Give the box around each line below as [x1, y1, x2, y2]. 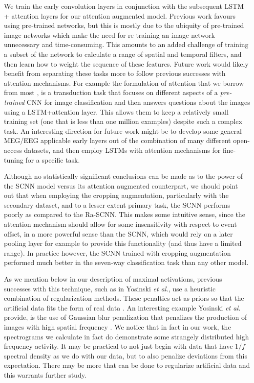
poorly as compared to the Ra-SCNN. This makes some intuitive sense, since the [4, 209, 245, 219]
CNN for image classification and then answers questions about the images [26, 96, 250, 107]
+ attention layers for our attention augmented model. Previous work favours [4, 10, 235, 21]
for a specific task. [25, 154, 80, 165]
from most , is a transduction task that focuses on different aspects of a [4, 87, 218, 97]
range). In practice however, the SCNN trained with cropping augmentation [4, 247, 231, 258]
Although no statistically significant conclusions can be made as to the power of [4, 171, 243, 181]
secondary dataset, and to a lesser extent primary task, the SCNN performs [4, 199, 231, 210]
